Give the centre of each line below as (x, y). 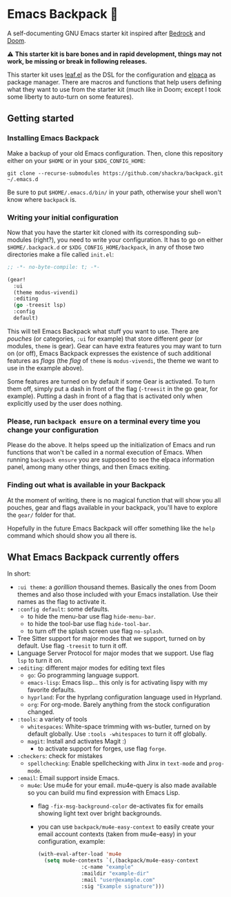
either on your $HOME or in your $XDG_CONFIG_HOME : (77, 160)
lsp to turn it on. (40, 661)
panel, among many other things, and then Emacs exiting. (89, 467)
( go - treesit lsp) (40, 305)
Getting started (41, 119)
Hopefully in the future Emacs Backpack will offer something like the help (111, 528)
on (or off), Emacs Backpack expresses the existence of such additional (109, 353)
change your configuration (53, 430)
